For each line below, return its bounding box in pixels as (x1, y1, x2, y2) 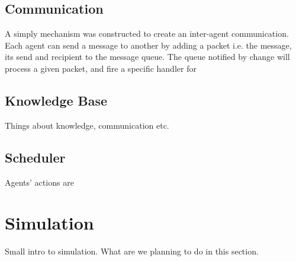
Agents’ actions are (5, 176, 74, 188)
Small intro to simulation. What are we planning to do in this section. (5, 245, 259, 257)
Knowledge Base (5, 91, 108, 109)
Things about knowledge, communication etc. (5, 119, 169, 131)
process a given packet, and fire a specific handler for (5, 62, 197, 74)
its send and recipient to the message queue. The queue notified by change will (5, 50, 290, 63)
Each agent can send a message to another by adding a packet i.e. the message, (5, 39, 292, 51)
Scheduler (5, 148, 66, 166)
